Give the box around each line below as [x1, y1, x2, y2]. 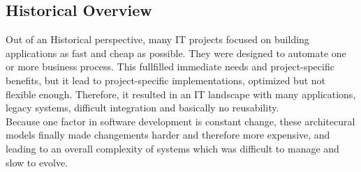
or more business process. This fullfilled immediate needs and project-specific [6, 59, 334, 74]
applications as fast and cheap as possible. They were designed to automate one [6, 45, 346, 60]
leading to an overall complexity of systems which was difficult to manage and [6, 141, 339, 155]
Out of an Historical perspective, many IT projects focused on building [6, 32, 309, 47]
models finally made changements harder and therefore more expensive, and [6, 127, 330, 142]
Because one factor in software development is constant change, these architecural [6, 114, 355, 128]
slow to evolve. [6, 155, 68, 169]
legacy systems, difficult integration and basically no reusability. [6, 100, 279, 115]
